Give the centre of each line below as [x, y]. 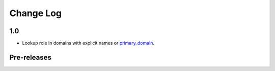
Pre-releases [31, 57]
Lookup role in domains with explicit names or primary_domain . [88, 43]
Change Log [36, 13]
